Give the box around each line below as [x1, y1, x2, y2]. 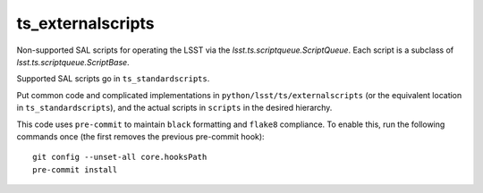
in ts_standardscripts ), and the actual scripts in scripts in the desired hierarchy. [16, 103, 333, 113]
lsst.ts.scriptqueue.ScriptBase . [16, 56, 130, 67]
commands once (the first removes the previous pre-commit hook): [16, 130, 265, 142]
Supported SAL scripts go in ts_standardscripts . [16, 73, 210, 84]
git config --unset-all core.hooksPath [32, 152, 208, 163]
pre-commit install [32, 164, 118, 174]
